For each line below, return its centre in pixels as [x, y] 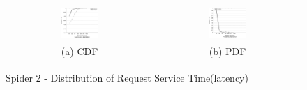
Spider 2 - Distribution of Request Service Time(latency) [127, 77]
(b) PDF [227, 51]
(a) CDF [80, 51]
